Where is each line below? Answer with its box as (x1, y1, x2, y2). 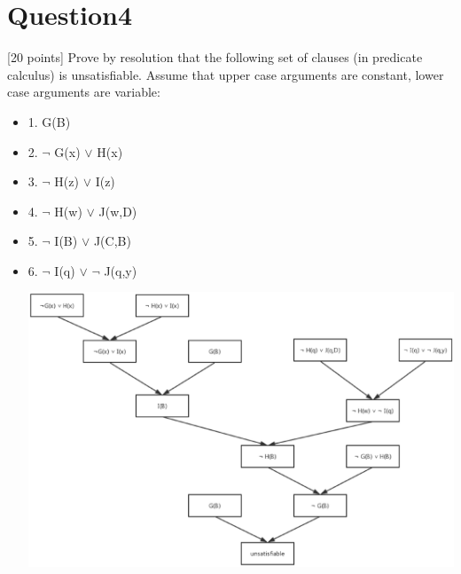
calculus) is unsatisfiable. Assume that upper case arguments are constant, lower (7, 65, 444, 83)
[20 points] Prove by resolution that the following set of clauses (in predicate (7, 48, 423, 67)
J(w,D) (98, 201, 137, 220)
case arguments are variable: (7, 83, 160, 101)
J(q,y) (104, 261, 137, 279)
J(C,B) (93, 232, 131, 250)
